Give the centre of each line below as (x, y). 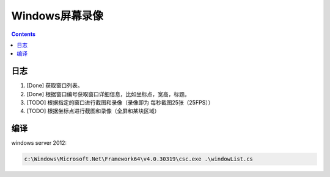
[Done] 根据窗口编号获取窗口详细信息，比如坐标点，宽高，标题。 (108, 94)
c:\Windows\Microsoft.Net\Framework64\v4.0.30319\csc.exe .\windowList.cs (139, 159)
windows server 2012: (39, 143)
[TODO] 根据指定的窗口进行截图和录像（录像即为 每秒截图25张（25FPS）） (120, 103)
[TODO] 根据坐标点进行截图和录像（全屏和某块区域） (93, 111)
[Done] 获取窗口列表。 (55, 86)
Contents (24, 34)
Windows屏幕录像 (57, 16)
